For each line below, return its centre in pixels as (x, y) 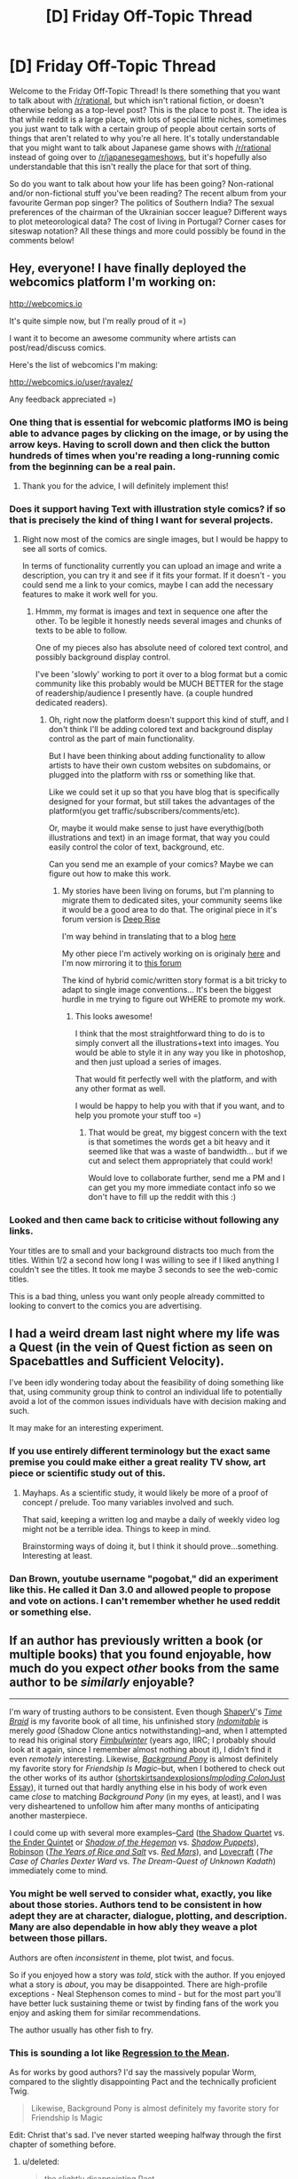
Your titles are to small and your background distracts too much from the (142, 1250)
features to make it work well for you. (90, 595)
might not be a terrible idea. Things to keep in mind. (116, 1528)
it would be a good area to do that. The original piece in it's (169, 910)
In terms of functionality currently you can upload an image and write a (152, 566)
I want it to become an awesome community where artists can (123, 338)
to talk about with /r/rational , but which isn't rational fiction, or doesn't (137, 100)
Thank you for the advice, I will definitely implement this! (125, 486)
